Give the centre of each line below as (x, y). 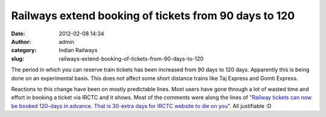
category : (24, 50)
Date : (18, 34)
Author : (21, 41)
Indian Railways (78, 50)
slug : (18, 58)
